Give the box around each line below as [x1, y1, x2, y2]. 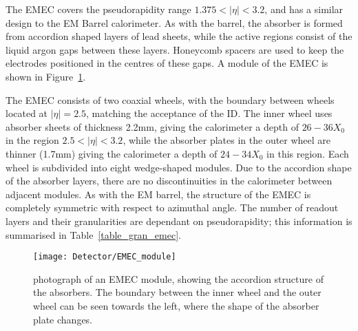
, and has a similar [264, 2, 344, 16]
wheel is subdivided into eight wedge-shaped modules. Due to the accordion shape [6, 160, 352, 174]
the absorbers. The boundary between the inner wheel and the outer [33, 285, 322, 299]
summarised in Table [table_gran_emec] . [6, 227, 181, 242]
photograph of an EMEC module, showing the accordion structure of [33, 271, 324, 286]
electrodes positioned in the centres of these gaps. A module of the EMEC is [6, 56, 328, 70]
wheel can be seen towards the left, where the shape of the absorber [33, 298, 319, 312]
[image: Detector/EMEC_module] [33, 252, 176, 262]
